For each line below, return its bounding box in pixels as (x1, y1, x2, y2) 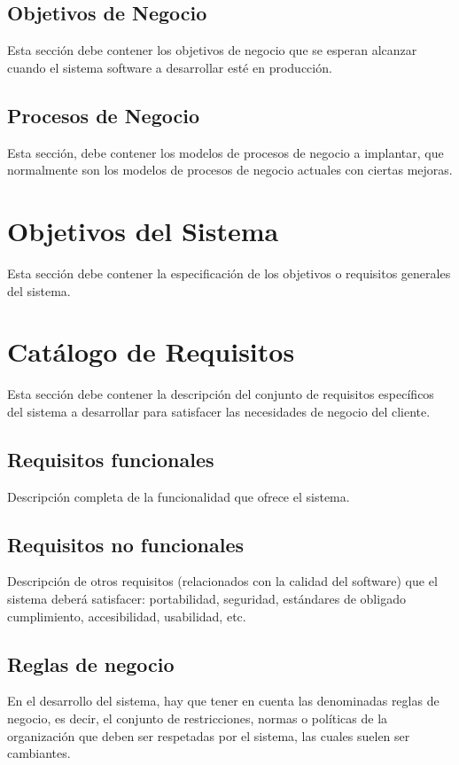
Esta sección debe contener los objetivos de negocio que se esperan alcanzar (7, 41, 417, 59)
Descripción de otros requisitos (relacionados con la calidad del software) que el (7, 572, 438, 590)
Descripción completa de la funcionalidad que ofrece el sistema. (7, 487, 350, 505)
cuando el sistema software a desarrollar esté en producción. (7, 58, 332, 76)
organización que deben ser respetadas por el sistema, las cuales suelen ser (7, 726, 410, 745)
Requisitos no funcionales (7, 530, 245, 558)
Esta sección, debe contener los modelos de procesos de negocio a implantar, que (7, 143, 444, 161)
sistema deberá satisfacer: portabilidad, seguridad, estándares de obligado (7, 589, 406, 607)
